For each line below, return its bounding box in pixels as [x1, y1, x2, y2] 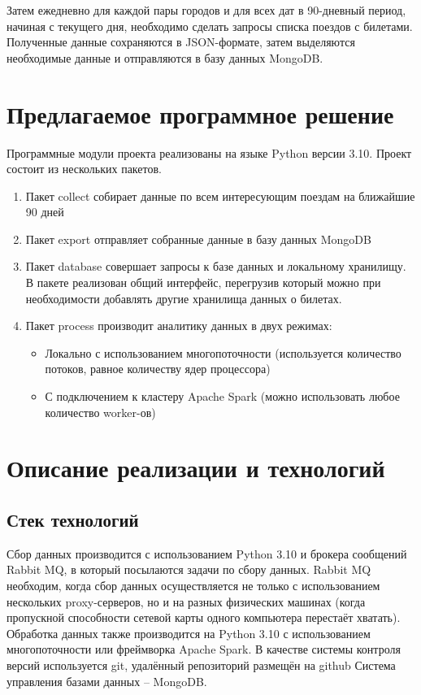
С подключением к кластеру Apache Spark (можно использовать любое [45, 388, 400, 405]
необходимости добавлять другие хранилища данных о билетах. [25, 289, 342, 306]
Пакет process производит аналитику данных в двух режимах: [25, 317, 332, 334]
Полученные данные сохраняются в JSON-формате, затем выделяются [7, 33, 355, 50]
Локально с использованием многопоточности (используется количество [45, 344, 401, 361]
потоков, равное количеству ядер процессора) [45, 360, 271, 377]
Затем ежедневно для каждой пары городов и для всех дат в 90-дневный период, [7, 2, 406, 18]
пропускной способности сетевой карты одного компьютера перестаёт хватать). [7, 609, 401, 626]
